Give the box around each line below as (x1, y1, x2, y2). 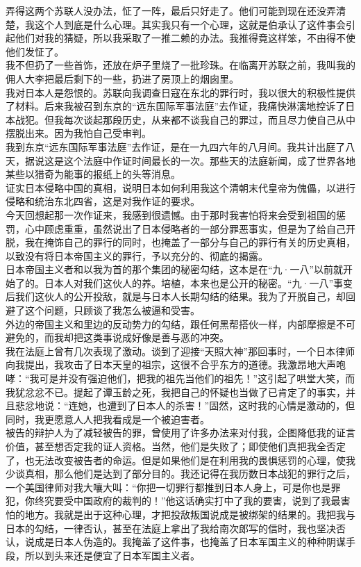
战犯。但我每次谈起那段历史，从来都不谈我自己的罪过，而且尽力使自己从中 (15, 112, 355, 126)
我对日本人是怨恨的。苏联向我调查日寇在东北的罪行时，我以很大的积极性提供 (6, 85, 355, 99)
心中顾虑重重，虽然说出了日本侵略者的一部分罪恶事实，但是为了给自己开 (24, 221, 355, 236)
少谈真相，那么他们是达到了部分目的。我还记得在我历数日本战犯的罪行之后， (6, 466, 355, 481)
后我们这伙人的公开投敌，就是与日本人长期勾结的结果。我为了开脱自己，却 (6, 289, 346, 304)
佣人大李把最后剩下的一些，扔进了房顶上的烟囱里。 (6, 71, 239, 85)
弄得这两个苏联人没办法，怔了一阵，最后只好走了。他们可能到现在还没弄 (6, 3, 336, 17)
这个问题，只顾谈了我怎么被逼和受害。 (24, 303, 200, 318)
